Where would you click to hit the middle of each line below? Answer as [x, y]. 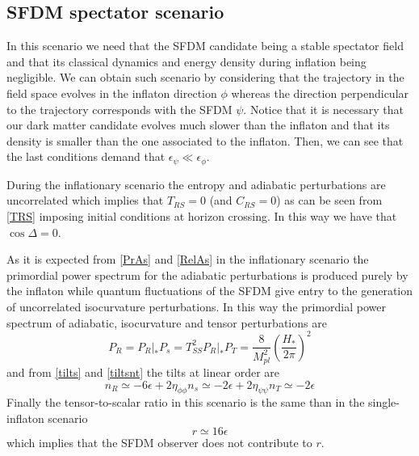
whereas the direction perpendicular [320, 93]
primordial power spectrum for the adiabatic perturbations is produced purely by [207, 274]
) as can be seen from [329, 200]
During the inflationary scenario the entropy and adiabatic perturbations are [196, 184]
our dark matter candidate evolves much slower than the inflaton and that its [198, 125]
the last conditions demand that [86, 156]
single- [384, 402]
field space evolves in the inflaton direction [112, 93]
